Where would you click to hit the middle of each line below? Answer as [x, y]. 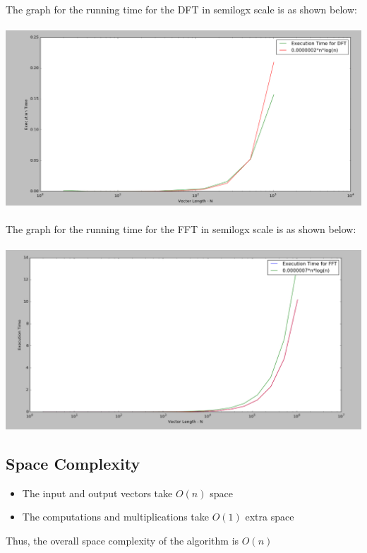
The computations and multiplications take [116, 517]
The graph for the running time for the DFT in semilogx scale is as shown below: [181, 9]
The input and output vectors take [97, 493]
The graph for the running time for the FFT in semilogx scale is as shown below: [181, 228]
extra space [270, 517]
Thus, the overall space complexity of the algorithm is [122, 541]
